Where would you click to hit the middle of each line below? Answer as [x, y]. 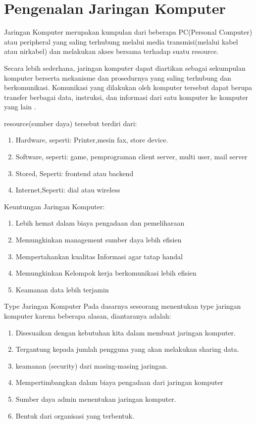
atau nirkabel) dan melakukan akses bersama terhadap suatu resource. [111, 51]
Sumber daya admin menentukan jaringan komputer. [96, 399]
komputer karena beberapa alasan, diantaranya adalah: [88, 316]
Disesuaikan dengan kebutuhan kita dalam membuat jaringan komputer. [126, 332]
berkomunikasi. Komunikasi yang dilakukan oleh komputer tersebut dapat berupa [128, 87]
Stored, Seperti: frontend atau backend [75, 173]
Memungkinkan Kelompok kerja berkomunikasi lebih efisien [106, 273]
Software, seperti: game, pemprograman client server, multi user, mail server [131, 157]
